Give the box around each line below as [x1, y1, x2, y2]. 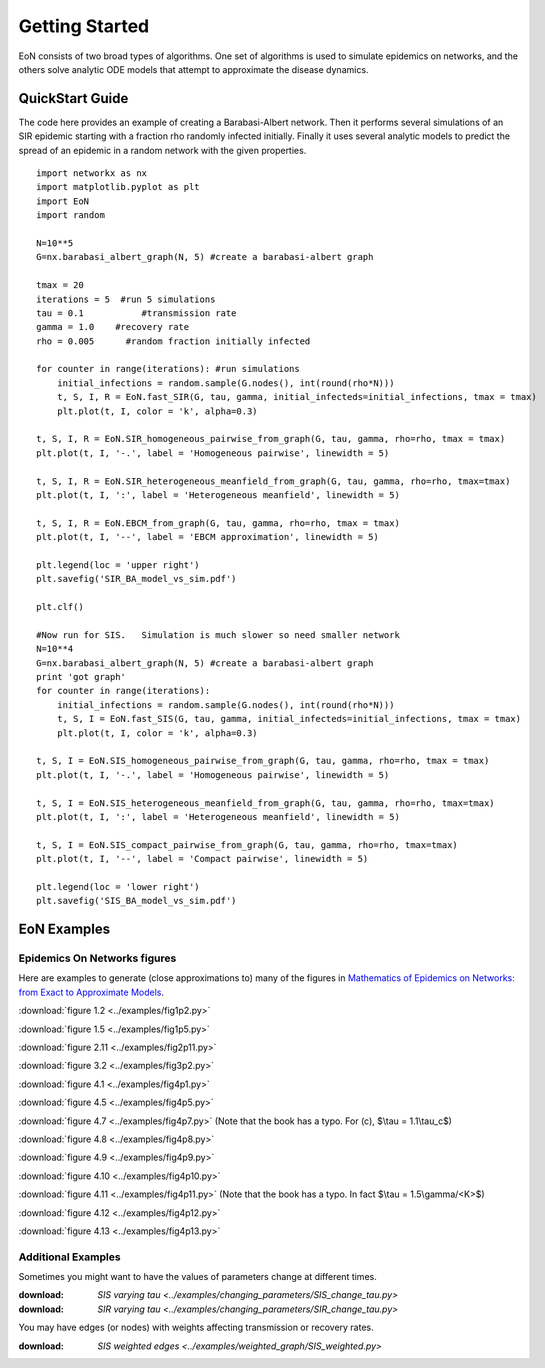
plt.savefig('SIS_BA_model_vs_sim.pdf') [36, 895, 237, 907]
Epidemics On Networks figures [18, 951, 177, 965]
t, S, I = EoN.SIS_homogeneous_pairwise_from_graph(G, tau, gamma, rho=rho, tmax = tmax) [36, 755, 490, 767]
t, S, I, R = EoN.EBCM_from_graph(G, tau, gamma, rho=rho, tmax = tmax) [36, 517, 400, 529]
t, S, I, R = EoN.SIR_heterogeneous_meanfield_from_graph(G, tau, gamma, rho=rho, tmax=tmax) [36, 475, 511, 487]
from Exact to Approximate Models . [18, 986, 165, 998]
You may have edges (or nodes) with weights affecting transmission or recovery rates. [18, 1321, 374, 1334]
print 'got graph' [36, 671, 127, 683]
